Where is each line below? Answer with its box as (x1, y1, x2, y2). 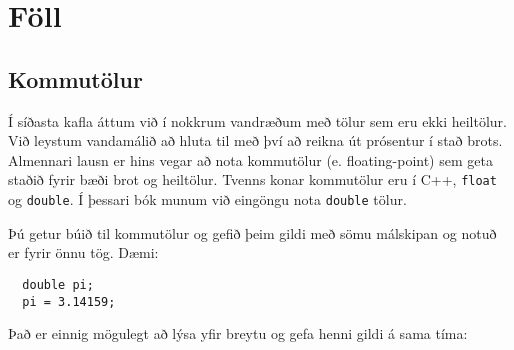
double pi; (22, 277, 94, 292)
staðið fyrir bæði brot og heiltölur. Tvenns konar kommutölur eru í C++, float (8, 169, 497, 190)
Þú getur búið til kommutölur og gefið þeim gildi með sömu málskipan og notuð (8, 222, 497, 243)
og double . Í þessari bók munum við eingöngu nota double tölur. (8, 189, 407, 210)
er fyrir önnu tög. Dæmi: (8, 242, 159, 263)
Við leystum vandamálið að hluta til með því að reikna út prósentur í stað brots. (8, 130, 503, 151)
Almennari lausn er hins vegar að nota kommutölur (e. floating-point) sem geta (8, 149, 493, 170)
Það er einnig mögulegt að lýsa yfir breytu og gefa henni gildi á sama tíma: (8, 323, 468, 344)
